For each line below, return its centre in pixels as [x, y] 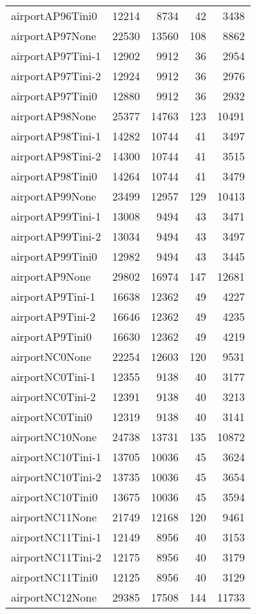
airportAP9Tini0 [51, 336]
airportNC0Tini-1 [53, 376]
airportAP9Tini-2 [53, 316]
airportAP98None [54, 116]
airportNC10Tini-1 [56, 457]
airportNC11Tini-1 [56, 537]
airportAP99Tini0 [54, 256]
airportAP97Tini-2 [56, 76]
